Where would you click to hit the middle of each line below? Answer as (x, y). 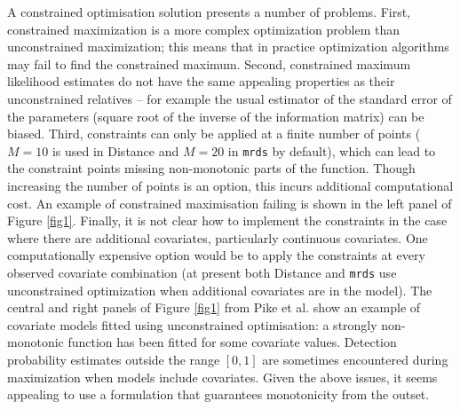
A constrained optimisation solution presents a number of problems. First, (209, 12)
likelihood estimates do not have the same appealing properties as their (201, 81)
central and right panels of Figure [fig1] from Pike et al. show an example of (214, 307)
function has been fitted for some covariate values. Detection (232, 342)
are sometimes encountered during (355, 359)
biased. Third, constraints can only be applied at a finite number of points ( (214, 134)
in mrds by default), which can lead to (332, 150)
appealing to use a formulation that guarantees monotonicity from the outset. (218, 394)
